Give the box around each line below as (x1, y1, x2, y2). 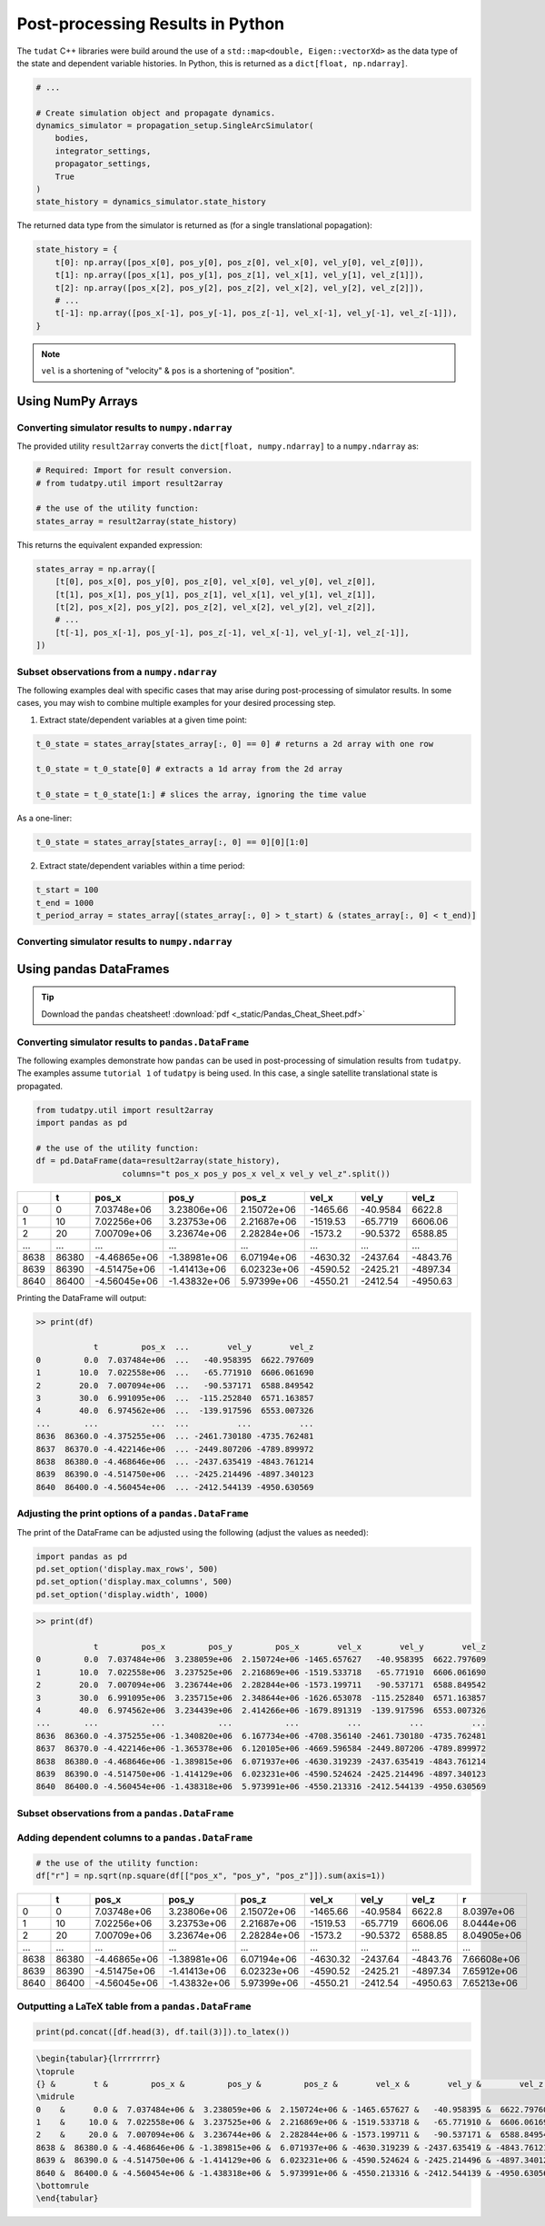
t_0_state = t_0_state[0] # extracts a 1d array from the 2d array (35, 764, 343, 774)
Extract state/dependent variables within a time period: (39, 860, 245, 871)
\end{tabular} (35, 2193, 99, 2203)
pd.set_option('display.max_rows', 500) (35, 1564, 218, 1574)
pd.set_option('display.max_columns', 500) (35, 1576, 233, 1587)
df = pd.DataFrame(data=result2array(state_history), (35, 1156, 281, 1167)
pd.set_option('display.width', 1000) (35, 1589, 209, 1599)
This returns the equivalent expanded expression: (16, 539, 203, 550)
